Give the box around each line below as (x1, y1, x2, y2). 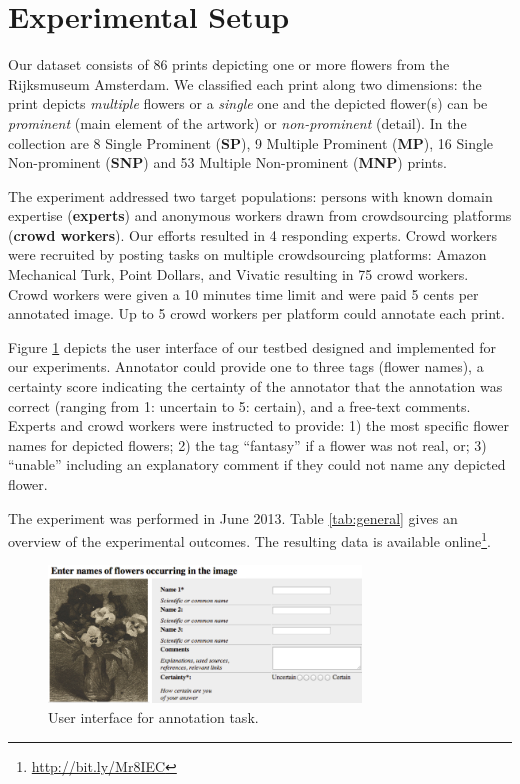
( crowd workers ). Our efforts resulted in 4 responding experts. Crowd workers (8, 224, 497, 245)
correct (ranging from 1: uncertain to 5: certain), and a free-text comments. (8, 395, 471, 416)
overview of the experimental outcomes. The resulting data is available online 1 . (8, 528, 491, 551)
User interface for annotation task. (48, 706, 259, 727)
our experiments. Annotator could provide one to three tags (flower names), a (8, 356, 484, 377)
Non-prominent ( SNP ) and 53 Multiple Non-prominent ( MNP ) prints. (8, 152, 447, 173)
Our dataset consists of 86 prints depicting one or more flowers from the (8, 54, 450, 75)
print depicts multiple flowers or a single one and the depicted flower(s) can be (8, 93, 488, 114)
